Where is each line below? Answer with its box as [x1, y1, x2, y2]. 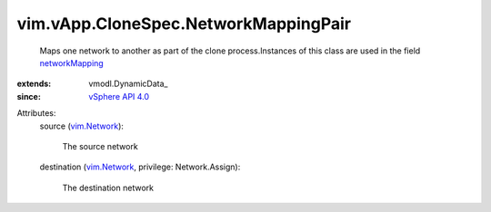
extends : [16, 78, 52, 90]
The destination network [62, 182, 155, 193]
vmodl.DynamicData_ [88, 78, 168, 90]
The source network [62, 140, 138, 151]
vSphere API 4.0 [88, 91, 150, 101]
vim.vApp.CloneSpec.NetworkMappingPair [16, 14, 352, 34]
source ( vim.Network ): [39, 120, 125, 131]
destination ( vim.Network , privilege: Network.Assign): [39, 161, 241, 172]
